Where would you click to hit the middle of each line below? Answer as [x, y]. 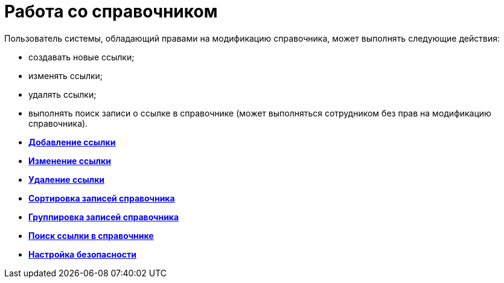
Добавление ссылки [72, 142]
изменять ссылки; [66, 75]
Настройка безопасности [82, 254]
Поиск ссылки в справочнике [91, 235]
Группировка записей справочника [104, 217]
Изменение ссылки [70, 161]
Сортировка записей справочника [102, 198]
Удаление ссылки [67, 179]
